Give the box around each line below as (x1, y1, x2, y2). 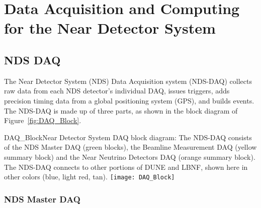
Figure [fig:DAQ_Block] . (4, 115, 81, 126)
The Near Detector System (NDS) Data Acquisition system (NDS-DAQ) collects (4, 75, 252, 86)
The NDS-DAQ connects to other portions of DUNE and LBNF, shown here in (4, 161, 248, 172)
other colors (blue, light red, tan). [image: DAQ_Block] (4, 171, 175, 182)
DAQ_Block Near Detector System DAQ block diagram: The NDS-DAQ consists (4, 132, 252, 142)
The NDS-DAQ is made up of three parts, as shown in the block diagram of (4, 105, 238, 116)
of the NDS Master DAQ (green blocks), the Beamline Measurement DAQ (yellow (4, 142, 257, 152)
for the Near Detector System (4, 18, 216, 38)
